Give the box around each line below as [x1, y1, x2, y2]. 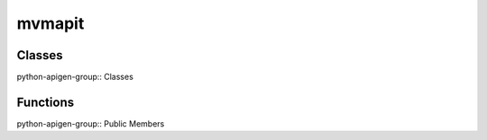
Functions [16, 94, 75, 109]
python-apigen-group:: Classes [16, 72, 134, 83]
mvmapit [16, 13, 85, 33]
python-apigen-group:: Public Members [16, 118, 165, 129]
